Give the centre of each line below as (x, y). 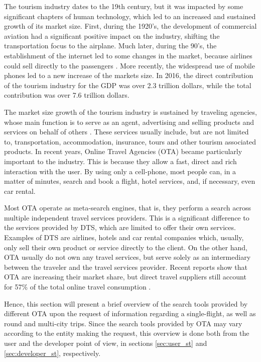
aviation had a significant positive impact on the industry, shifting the (112, 35)
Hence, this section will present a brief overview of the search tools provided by (126, 303)
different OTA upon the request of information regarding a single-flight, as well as (130, 313)
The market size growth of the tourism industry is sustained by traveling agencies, (130, 112)
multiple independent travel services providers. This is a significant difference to (127, 217)
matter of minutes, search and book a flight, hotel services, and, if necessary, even (130, 181)
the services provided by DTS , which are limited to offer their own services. (120, 227)
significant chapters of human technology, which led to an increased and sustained (130, 16)
